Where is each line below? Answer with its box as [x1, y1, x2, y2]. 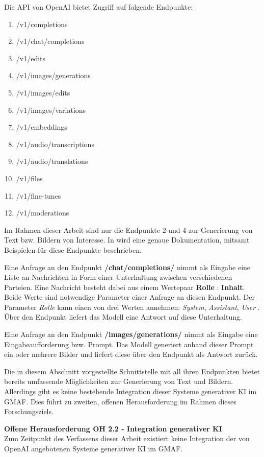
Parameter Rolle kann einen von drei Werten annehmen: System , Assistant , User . [4, 301, 260, 312]
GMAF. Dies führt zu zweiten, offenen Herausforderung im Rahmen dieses [4, 396, 236, 406]
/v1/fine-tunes [16, 190, 61, 201]
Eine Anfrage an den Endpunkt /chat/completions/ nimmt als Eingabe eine [4, 261, 251, 272]
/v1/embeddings [16, 122, 67, 132]
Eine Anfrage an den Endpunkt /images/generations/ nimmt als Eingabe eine [4, 329, 258, 340]
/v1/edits [16, 53, 46, 63]
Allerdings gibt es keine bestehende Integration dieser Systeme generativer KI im [4, 386, 257, 397]
